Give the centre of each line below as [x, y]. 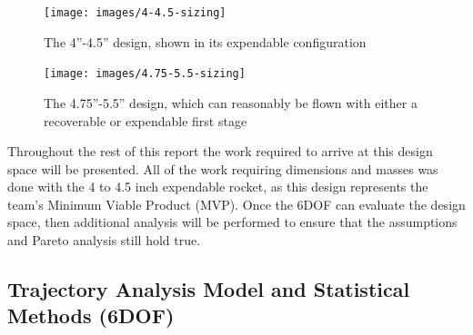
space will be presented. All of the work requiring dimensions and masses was [223, 168]
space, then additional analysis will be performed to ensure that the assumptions [232, 222]
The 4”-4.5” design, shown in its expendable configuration [205, 41]
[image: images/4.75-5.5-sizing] [145, 74]
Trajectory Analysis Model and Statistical [209, 289]
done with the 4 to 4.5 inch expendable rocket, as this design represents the [218, 187]
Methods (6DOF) [91, 315]
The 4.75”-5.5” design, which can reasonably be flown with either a [231, 102]
